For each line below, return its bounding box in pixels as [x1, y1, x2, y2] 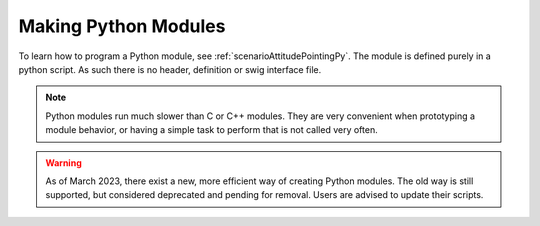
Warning [45, 156, 82, 169]
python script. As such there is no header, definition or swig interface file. [18, 63, 322, 75]
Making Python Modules [18, 15, 226, 37]
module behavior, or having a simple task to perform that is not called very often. [45, 124, 379, 136]
